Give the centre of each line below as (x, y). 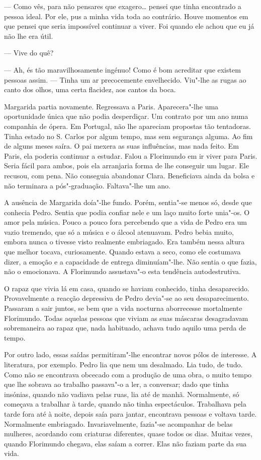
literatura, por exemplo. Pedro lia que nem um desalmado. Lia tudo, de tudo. (123, 364)
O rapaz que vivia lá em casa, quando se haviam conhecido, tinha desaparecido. (127, 288)
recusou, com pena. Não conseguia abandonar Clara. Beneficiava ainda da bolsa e (129, 175)
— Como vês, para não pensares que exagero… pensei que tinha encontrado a (123, 6)
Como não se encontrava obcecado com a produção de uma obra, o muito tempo (128, 374)
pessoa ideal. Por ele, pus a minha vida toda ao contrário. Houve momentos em (126, 16)
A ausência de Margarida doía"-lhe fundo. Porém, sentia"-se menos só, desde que (128, 202)
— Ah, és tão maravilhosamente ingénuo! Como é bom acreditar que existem (122, 69)
